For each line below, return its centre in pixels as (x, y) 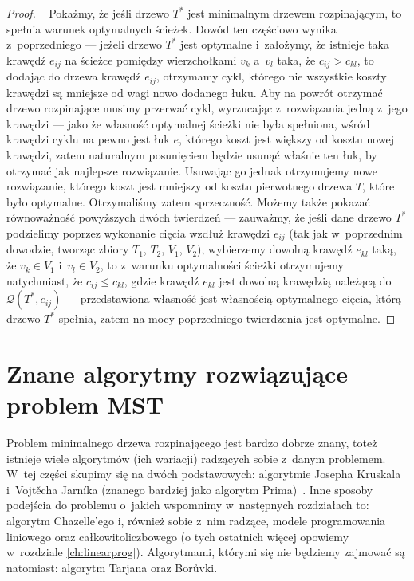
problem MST (85, 404)
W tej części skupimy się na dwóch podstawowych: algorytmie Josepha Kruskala (204, 474)
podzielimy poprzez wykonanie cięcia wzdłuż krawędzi (138, 233)
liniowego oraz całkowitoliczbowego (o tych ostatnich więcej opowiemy (178, 536)
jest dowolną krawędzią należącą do (305, 280)
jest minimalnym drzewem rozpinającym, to (295, 13)
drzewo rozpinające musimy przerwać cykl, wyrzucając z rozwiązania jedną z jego (207, 108)
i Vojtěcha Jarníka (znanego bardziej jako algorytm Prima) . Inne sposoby (190, 489)
